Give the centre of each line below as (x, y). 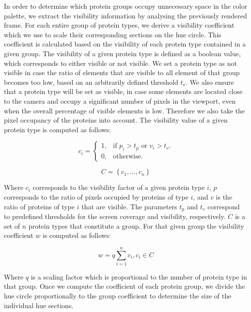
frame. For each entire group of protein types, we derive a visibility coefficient (119, 25)
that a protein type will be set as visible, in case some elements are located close (123, 91)
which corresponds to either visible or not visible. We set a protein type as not (120, 63)
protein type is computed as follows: (57, 129)
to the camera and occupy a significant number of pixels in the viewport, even (120, 101)
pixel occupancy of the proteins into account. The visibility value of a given (116, 120)
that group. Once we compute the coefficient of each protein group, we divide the (125, 286)
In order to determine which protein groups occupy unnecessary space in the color (126, 6)
